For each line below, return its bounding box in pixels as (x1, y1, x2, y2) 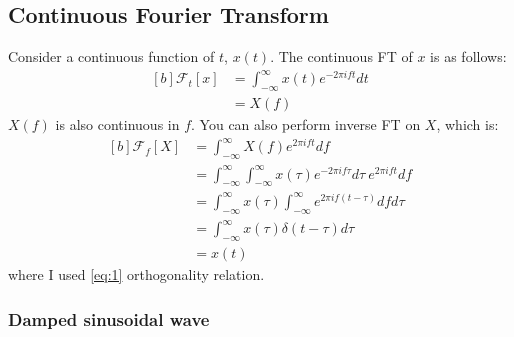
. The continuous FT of (270, 46, 413, 67)
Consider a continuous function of (8, 46, 215, 67)
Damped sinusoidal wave (8, 306, 210, 331)
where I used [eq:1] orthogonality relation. (8, 264, 265, 285)
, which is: (436, 114, 499, 135)
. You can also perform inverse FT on (191, 114, 421, 135)
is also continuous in (55, 114, 180, 135)
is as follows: (430, 46, 507, 67)
